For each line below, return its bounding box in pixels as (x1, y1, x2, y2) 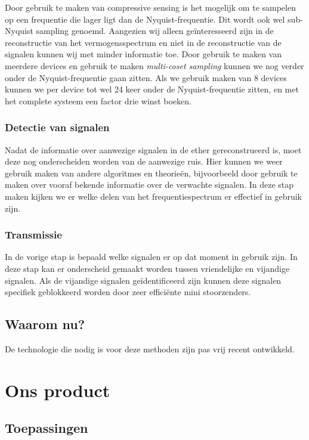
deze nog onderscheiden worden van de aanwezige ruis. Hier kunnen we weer (5, 155, 283, 168)
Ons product (5, 377, 110, 402)
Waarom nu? (5, 315, 85, 333)
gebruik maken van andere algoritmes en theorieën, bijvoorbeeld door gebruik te (5, 166, 298, 179)
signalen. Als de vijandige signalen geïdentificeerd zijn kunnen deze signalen (5, 274, 282, 286)
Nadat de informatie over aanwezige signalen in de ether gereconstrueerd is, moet (5, 143, 302, 156)
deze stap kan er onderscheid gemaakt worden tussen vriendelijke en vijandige (5, 262, 290, 274)
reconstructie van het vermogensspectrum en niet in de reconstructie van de (5, 36, 282, 48)
